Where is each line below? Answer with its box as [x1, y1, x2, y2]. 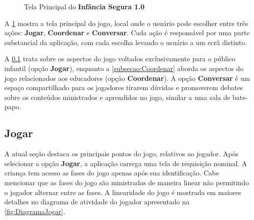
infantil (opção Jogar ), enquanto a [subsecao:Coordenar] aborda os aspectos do [4, 63, 244, 73]
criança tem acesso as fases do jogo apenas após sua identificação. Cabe [4, 168, 219, 178]
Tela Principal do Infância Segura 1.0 [24, 1, 145, 11]
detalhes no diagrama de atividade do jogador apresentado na [4, 196, 190, 207]
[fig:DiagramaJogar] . [4, 206, 65, 216]
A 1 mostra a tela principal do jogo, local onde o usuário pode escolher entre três [4, 18, 248, 28]
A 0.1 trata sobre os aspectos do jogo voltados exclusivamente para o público [4, 53, 236, 64]
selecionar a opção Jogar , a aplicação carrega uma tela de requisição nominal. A [4, 158, 247, 168]
